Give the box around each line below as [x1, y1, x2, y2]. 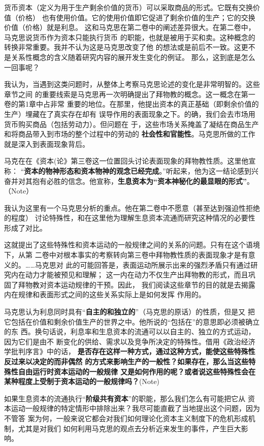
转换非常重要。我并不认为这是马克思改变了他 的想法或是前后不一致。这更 [4, 42, 248, 52]
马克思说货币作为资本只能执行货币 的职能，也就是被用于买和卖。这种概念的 [4, 31, 255, 42]
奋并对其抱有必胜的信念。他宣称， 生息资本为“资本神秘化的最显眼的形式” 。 [4, 175, 254, 186]
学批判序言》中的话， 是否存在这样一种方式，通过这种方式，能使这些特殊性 [4, 346, 255, 357]
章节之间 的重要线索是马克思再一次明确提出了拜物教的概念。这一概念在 [4, 88, 241, 99]
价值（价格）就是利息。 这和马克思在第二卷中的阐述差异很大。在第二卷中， [4, 22, 255, 33]
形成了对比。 [4, 222, 47, 233]
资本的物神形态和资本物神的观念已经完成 [24, 165, 159, 176]
